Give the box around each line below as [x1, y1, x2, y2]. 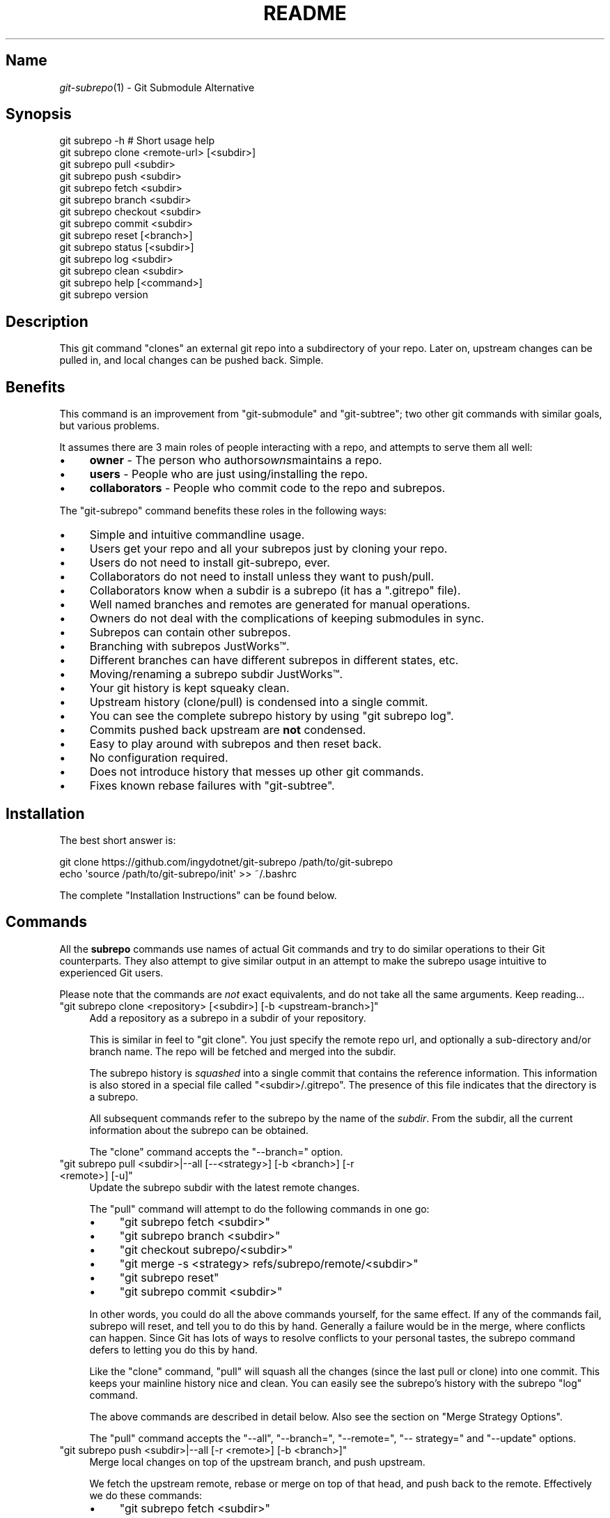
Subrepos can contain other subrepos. [89, 625, 291, 640]
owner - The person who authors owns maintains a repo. [89, 453, 382, 468]
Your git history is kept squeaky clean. [89, 681, 290, 696]
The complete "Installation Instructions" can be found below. [59, 889, 337, 901]
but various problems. [59, 420, 160, 432]
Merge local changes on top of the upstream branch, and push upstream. [89, 1455, 425, 1468]
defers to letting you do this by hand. [89, 1343, 258, 1356]
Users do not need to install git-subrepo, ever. [89, 555, 330, 570]
